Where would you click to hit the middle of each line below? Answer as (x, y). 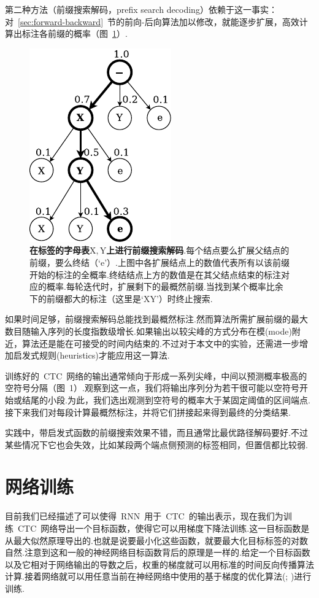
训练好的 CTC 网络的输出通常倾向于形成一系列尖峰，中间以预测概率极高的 (156, 375)
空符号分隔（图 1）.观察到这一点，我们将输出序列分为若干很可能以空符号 (152, 388)
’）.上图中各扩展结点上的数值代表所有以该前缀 (197, 262)
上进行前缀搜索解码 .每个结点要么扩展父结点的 (198, 250)
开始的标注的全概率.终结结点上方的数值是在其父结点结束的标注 (155, 274)
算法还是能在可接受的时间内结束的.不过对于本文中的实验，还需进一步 (160, 343)
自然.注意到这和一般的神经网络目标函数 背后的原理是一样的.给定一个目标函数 (158, 552)
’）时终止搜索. (184, 298)
